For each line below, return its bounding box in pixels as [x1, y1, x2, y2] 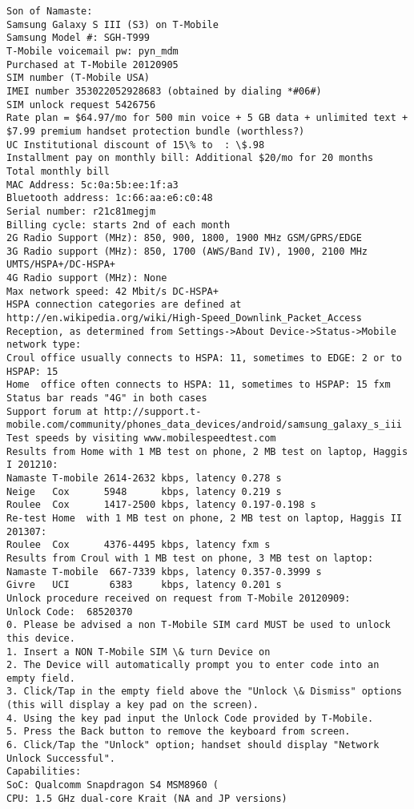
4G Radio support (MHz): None [6, 272, 167, 284]
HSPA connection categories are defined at [6, 299, 242, 311]
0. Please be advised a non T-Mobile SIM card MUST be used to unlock [6, 619, 391, 631]
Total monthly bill [6, 165, 110, 177]
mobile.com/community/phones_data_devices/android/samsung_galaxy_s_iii [6, 419, 402, 431]
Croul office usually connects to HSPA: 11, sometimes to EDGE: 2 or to [6, 352, 402, 364]
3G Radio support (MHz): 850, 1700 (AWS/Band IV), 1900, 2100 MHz [6, 245, 368, 257]
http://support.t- [103, 405, 202, 417]
